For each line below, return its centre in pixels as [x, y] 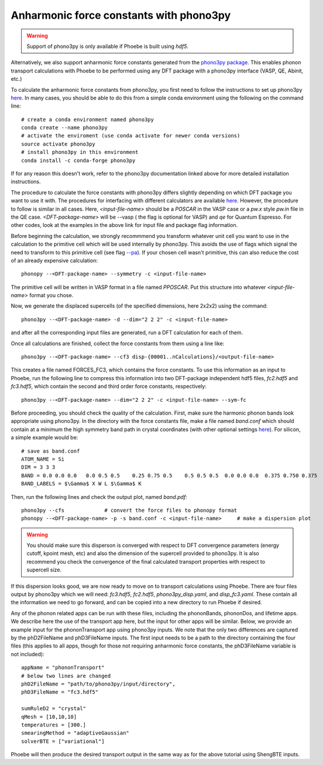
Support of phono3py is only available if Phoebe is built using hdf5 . [107, 46]
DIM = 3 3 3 [38, 467]
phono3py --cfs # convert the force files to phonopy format [129, 510]
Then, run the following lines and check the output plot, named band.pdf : [99, 497]
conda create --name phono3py [65, 128]
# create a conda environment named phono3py [88, 119]
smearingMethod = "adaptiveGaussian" [75, 733]
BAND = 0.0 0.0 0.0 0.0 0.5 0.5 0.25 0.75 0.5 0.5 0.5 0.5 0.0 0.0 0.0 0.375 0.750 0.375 [169, 475]
